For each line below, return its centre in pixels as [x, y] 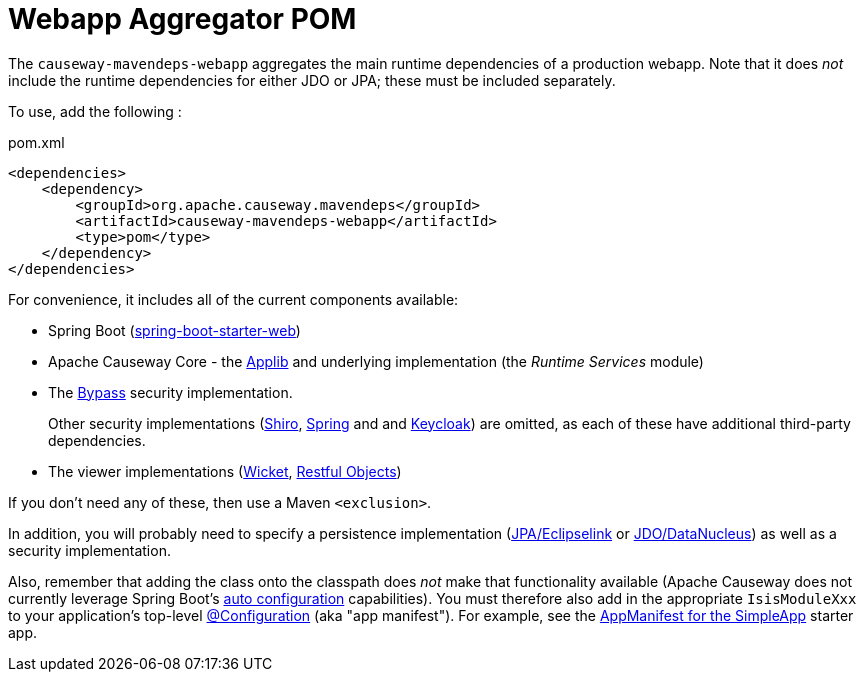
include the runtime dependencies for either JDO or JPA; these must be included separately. [312, 80]
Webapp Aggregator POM [182, 19]
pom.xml [36, 142]
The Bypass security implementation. [170, 392]
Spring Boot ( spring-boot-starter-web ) [174, 330]
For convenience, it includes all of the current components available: [233, 299]
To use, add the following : [95, 111]
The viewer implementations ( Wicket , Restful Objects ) [225, 471]
